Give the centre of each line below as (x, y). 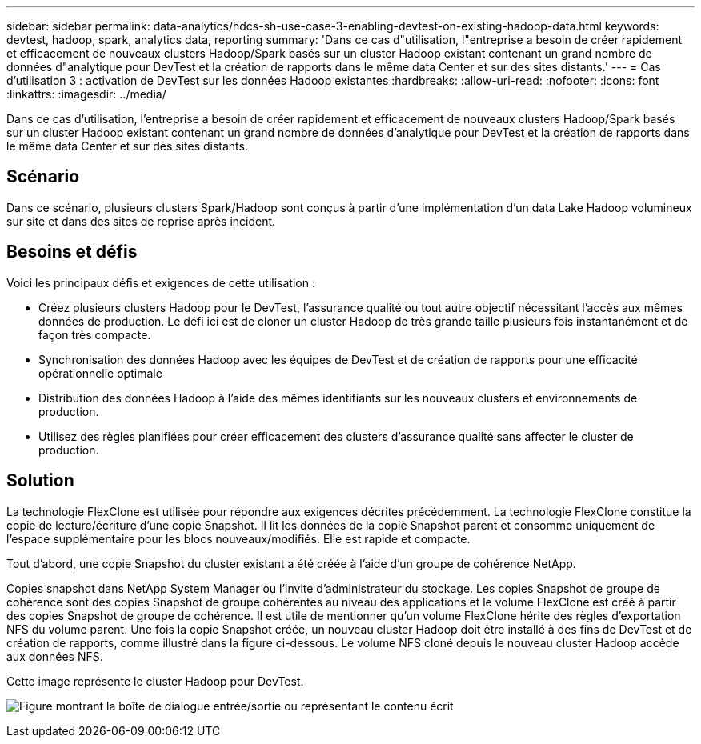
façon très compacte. (95, 334)
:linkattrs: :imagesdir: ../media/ (86, 94)
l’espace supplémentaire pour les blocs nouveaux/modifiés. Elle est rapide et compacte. (238, 538)
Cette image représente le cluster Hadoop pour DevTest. (155, 681)
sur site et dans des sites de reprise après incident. (141, 221)
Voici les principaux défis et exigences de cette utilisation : (161, 282)
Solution (40, 481)
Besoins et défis (72, 252)
